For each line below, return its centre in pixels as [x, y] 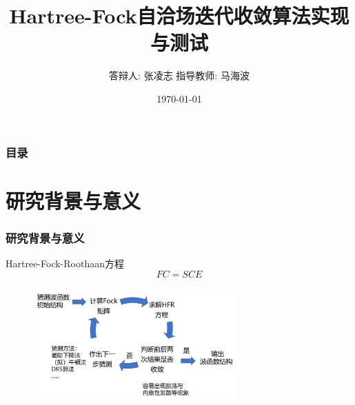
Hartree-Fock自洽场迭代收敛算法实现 [179, 15]
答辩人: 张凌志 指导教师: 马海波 [179, 75]
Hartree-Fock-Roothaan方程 [65, 263]
